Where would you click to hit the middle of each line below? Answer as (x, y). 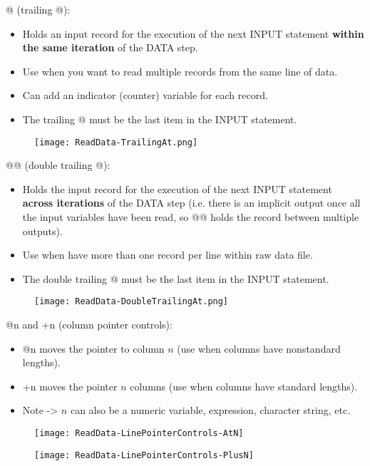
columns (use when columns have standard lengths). (244, 386)
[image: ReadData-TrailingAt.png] (116, 142)
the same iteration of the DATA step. (110, 47)
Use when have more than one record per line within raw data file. (168, 255)
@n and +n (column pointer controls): (89, 325)
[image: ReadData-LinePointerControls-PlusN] (144, 455)
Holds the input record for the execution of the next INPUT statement (177, 188)
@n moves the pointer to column (93, 348)
